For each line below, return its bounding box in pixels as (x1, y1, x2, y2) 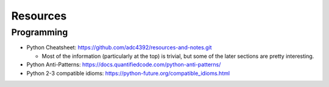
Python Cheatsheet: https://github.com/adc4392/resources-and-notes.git (26, 44, 213, 51)
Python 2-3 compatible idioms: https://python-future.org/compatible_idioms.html (26, 69, 230, 77)
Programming (11, 27, 68, 38)
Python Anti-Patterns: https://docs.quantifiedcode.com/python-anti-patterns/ (26, 61, 221, 68)
